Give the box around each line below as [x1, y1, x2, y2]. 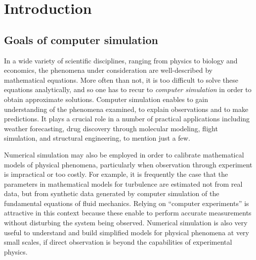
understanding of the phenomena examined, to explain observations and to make [4, 104, 249, 114]
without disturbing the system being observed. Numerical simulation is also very [4, 217, 248, 228]
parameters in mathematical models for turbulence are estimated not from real [4, 178, 243, 189]
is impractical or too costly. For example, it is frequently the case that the [4, 169, 228, 179]
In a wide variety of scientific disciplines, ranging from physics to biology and [4, 55, 238, 65]
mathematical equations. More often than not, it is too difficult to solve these [4, 74, 238, 85]
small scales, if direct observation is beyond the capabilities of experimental [4, 237, 232, 247]
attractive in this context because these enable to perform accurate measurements [4, 208, 252, 218]
